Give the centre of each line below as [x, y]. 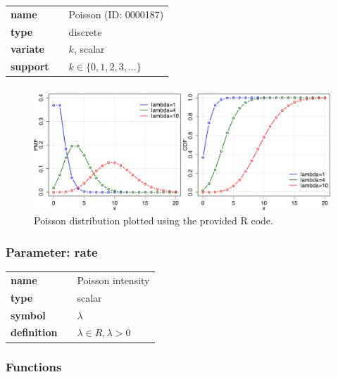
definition [34, 332]
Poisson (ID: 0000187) [116, 14]
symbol [28, 315]
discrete [85, 31]
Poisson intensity [113, 280]
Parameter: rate [52, 251]
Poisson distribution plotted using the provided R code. [154, 221]
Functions [34, 367]
